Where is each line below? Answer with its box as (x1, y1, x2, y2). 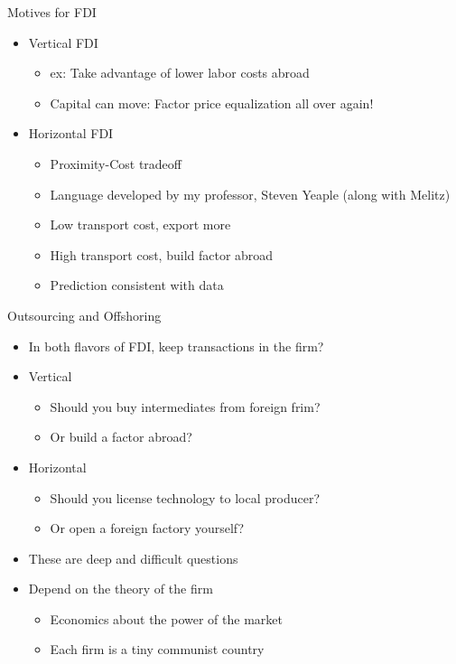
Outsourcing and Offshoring (7, 305, 162, 324)
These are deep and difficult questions (28, 548, 238, 567)
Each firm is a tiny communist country (50, 640, 265, 659)
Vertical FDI (28, 33, 98, 51)
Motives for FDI (7, 3, 97, 21)
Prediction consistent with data (50, 276, 224, 295)
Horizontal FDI (28, 124, 114, 143)
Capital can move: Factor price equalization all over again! (50, 93, 374, 112)
